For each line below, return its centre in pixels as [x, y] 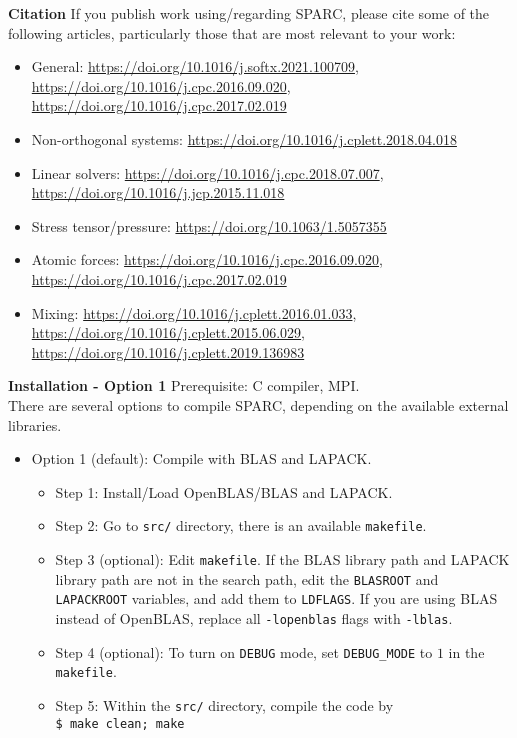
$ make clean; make [120, 723]
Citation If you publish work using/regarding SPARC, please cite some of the [249, 13]
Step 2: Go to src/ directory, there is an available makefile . [241, 525]
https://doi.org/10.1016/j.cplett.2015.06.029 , [168, 332]
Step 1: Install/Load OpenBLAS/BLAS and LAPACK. [224, 491]
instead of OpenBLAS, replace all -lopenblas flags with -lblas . [254, 617]
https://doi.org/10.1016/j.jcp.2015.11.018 [158, 192]
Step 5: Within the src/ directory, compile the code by [224, 704]
